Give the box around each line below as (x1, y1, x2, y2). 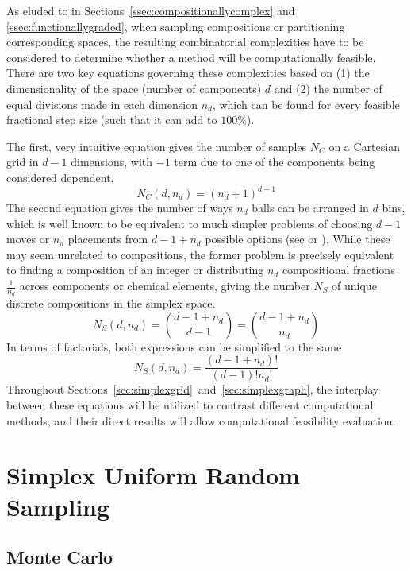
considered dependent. (6, 169, 114, 185)
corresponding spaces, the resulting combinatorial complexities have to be (6, 33, 364, 50)
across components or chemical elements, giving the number (19, 277, 310, 293)
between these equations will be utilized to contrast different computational (6, 397, 374, 413)
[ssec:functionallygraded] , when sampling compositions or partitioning (6, 17, 345, 34)
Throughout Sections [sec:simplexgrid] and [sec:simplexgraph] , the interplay (6, 381, 379, 397)
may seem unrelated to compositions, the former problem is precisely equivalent (6, 246, 394, 262)
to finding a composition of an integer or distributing (6, 262, 264, 278)
